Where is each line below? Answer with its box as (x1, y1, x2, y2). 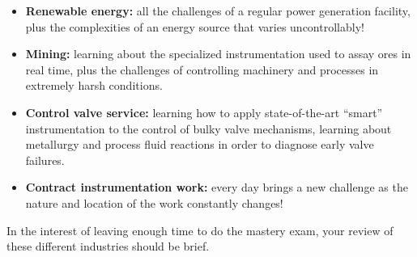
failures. (25, 151, 65, 168)
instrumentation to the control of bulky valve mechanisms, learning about (25, 120, 392, 137)
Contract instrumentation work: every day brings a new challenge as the (25, 179, 408, 196)
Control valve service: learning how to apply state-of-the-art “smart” (25, 103, 383, 120)
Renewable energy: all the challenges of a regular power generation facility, (25, 2, 411, 19)
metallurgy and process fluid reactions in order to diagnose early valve (25, 136, 374, 153)
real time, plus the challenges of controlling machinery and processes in (25, 61, 379, 78)
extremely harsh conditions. (25, 77, 163, 94)
